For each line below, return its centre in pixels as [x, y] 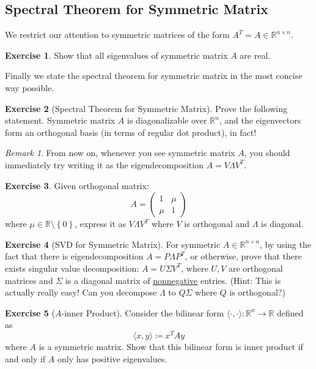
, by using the [285, 244]
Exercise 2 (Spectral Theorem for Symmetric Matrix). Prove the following [146, 108]
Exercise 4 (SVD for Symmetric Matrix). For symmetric [113, 244]
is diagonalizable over [167, 120]
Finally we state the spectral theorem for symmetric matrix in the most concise [154, 76]
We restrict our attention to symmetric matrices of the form [117, 35]
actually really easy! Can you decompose [81, 292]
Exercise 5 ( [30, 312]
